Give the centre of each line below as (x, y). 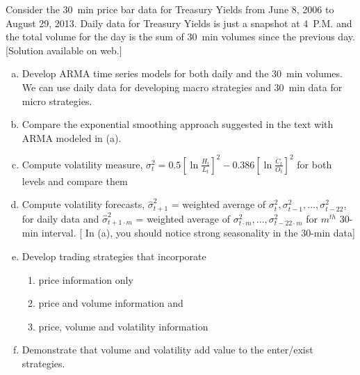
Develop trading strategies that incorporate (114, 256)
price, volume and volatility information (123, 326)
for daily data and (60, 218)
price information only (86, 279)
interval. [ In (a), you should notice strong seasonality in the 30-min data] (198, 233)
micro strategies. (57, 101)
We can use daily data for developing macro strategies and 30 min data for (182, 87)
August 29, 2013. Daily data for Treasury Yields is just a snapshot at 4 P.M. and (179, 23)
